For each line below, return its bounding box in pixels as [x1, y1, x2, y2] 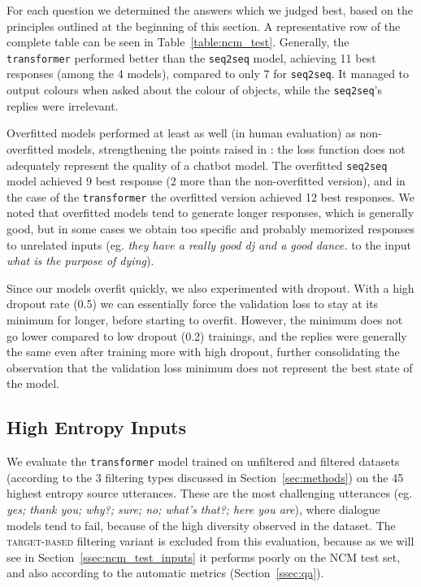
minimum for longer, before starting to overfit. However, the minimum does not [7, 311, 403, 328]
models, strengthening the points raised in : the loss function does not [57, 140, 406, 157]
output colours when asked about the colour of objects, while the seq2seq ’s [7, 81, 382, 98]
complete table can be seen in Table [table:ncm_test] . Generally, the [7, 33, 349, 50]
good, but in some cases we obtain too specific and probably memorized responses [7, 220, 414, 237]
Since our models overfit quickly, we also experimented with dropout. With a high [7, 279, 414, 296]
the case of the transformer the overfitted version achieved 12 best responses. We [7, 188, 414, 205]
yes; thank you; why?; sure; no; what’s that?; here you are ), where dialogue [7, 501, 380, 518]
